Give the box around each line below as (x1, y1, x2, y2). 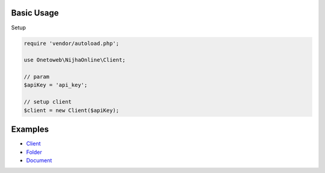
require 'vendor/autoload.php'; (23, 40, 120, 47)
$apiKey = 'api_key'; (23, 81, 88, 89)
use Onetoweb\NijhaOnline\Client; (23, 57, 126, 63)
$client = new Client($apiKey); (23, 107, 120, 114)
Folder (26, 148, 42, 156)
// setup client (23, 99, 72, 105)
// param (23, 74, 50, 80)
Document (26, 156, 52, 164)
